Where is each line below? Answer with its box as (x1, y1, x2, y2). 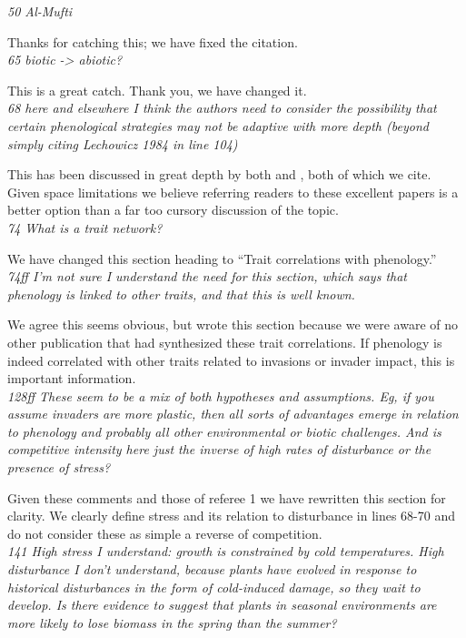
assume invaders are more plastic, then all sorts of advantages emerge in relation (7, 404, 459, 423)
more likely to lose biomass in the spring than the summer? (7, 613, 337, 632)
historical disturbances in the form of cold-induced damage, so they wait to (7, 577, 421, 596)
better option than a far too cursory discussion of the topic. (7, 200, 339, 219)
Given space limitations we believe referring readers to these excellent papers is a (7, 182, 459, 201)
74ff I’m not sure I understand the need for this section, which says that (7, 267, 408, 286)
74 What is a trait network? (7, 218, 163, 237)
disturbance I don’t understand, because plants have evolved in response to (7, 560, 417, 579)
